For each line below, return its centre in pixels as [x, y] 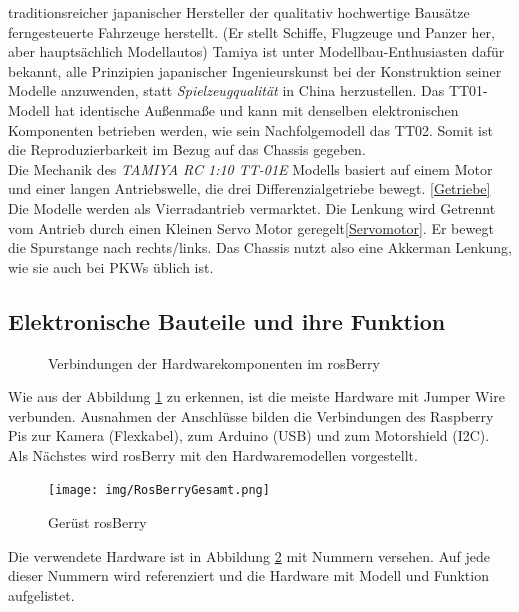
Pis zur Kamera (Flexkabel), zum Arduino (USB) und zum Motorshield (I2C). [249, 435]
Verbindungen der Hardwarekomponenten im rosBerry [214, 362]
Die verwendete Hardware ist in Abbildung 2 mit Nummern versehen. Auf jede [249, 555]
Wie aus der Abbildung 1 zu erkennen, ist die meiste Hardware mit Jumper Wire [256, 396]
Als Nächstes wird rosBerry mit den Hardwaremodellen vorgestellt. [213, 454]
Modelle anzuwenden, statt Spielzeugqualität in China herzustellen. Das [226, 90]
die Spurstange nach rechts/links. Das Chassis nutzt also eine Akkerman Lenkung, [260, 247]
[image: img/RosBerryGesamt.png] [159, 490]
